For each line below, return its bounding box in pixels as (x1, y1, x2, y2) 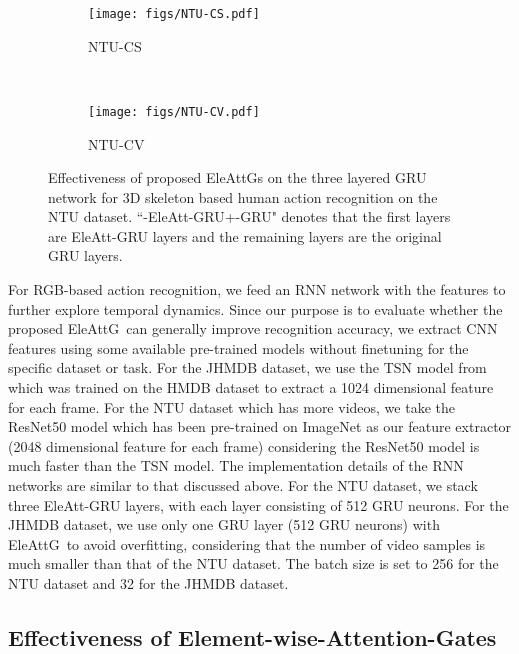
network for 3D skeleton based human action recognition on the (48, 186, 438, 207)
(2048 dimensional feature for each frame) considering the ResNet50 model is (8, 435, 480, 456)
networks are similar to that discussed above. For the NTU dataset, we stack (8, 475, 478, 495)
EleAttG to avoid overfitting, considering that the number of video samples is (8, 533, 486, 554)
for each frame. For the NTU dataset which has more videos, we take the (8, 396, 455, 417)
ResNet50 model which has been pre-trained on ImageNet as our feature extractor (8, 416, 512, 437)
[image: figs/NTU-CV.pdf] (88, 104, 260, 119)
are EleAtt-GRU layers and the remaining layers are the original (48, 225, 442, 246)
